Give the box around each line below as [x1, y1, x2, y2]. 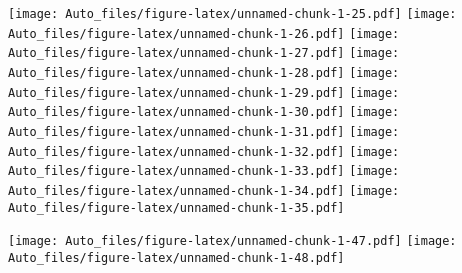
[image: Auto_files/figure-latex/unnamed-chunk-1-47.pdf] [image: [8, 234, 457, 249]
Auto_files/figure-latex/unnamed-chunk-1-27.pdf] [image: [8, 46, 400, 61]
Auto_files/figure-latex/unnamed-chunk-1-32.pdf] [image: [8, 144, 400, 159]
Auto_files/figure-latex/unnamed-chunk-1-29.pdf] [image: [8, 85, 400, 100]
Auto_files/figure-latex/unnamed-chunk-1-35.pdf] [8, 200, 345, 215]
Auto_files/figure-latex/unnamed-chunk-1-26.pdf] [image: [8, 26, 400, 41]
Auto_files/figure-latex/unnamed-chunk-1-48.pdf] [8, 250, 345, 265]
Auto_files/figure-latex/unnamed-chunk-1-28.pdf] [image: [8, 65, 400, 80]
